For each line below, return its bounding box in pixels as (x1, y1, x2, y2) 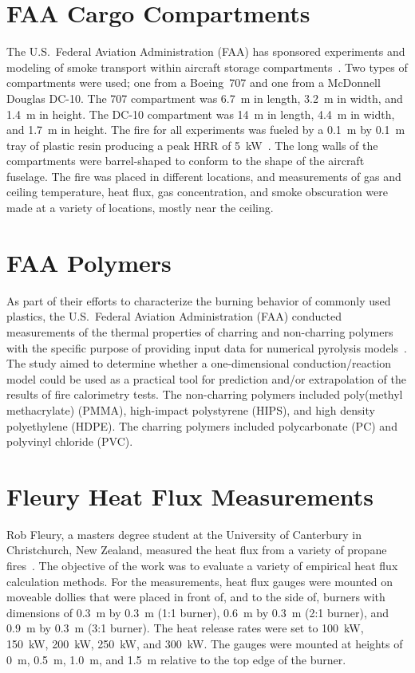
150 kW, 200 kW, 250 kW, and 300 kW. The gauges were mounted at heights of (6, 636, 403, 651)
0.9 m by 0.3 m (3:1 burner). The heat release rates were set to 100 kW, (6, 620, 364, 636)
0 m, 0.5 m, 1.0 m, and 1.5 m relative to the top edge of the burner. (6, 651, 346, 667)
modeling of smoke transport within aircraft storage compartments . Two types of (6, 58, 408, 75)
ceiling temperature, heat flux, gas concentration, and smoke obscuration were (6, 183, 388, 200)
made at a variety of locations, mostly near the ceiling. (6, 199, 274, 216)
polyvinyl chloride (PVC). (6, 433, 133, 450)
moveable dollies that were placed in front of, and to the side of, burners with (6, 588, 385, 605)
